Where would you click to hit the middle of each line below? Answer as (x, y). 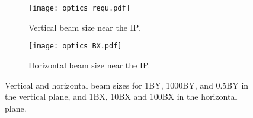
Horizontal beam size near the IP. (89, 65)
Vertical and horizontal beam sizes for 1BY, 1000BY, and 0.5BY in (127, 85)
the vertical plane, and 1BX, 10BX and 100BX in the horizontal (121, 96)
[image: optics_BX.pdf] (75, 46)
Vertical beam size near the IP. (84, 27)
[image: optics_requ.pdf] (79, 8)
